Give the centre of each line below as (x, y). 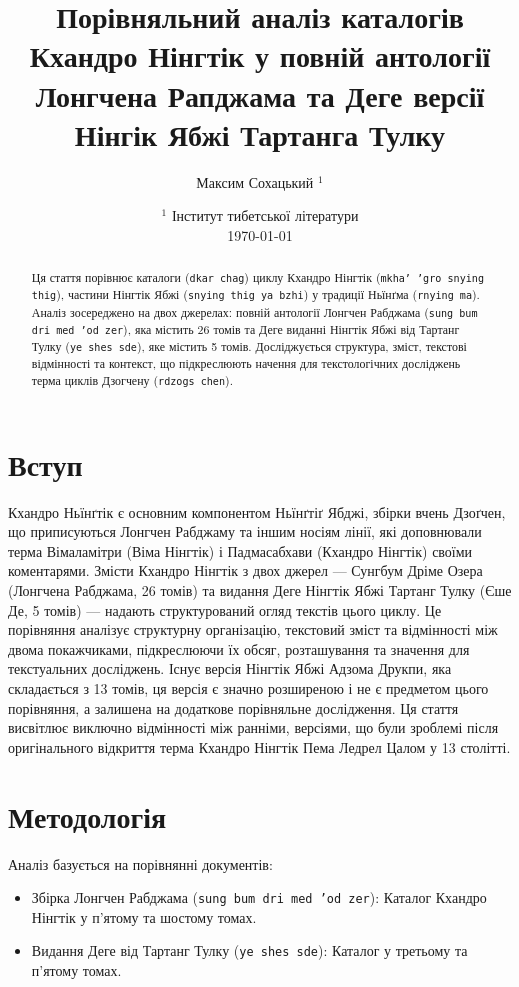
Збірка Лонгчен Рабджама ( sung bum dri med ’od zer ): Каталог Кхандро (259, 897)
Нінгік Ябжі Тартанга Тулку (260, 133)
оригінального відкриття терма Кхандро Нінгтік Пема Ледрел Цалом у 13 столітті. (259, 746)
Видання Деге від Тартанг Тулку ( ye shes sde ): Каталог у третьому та (249, 950)
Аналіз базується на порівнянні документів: (140, 863)
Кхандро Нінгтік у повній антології (260, 55)
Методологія (87, 815)
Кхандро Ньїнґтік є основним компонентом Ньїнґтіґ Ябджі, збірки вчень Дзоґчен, (257, 511)
